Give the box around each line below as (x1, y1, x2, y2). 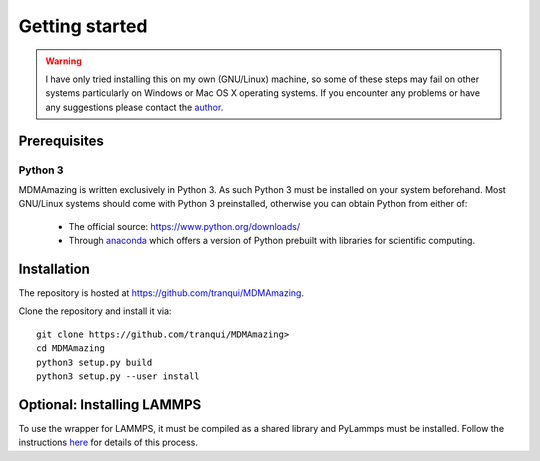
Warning (45, 55, 82, 67)
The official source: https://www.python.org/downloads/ (68, 220, 300, 232)
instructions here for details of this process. (18, 436, 199, 449)
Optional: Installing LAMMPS (18, 396, 202, 413)
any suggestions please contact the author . (45, 101, 224, 113)
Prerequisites (18, 132, 104, 149)
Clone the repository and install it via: (18, 305, 172, 317)
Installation (18, 260, 90, 277)
